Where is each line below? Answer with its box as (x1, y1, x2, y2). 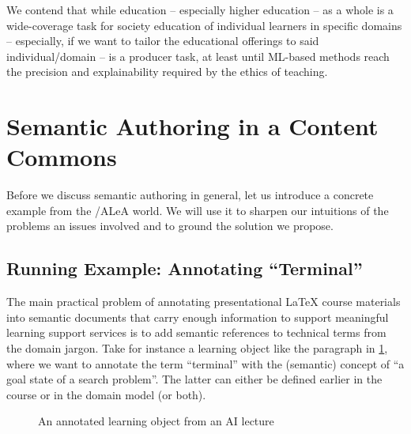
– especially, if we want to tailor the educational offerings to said (6, 32, 319, 49)
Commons (6, 141, 117, 173)
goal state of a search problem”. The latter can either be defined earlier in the (6, 371, 383, 387)
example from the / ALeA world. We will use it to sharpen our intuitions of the (6, 202, 389, 218)
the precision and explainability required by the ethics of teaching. (6, 63, 328, 80)
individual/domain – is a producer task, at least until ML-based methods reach (6, 47, 390, 64)
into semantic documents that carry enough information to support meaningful (6, 308, 389, 325)
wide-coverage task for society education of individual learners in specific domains (6, 17, 402, 33)
